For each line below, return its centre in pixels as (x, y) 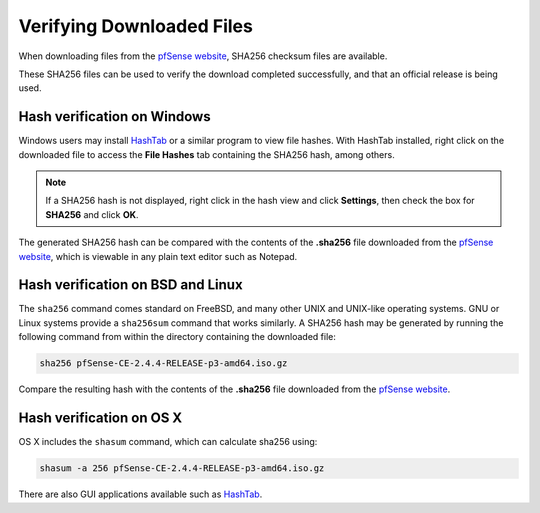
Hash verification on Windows (114, 116)
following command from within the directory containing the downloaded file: (177, 337)
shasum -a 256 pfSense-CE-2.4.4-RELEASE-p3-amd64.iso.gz (182, 468)
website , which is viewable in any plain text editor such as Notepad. (158, 256)
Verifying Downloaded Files (136, 26)
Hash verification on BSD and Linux (131, 285)
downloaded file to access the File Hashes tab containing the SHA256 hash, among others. (206, 154)
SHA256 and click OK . (92, 214)
